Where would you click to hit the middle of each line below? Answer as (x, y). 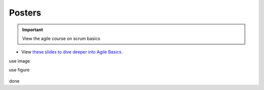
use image (20, 61)
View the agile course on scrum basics (61, 38)
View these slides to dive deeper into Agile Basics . (72, 52)
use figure (19, 70)
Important (33, 30)
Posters (25, 13)
